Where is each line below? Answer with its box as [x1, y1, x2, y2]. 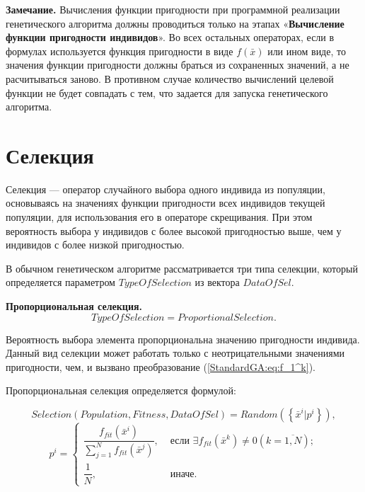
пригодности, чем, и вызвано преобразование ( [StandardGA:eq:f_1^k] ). [6, 359, 315, 374]
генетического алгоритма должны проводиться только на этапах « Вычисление [6, 16, 344, 30]
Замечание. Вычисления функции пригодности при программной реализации [6, 2, 340, 16]
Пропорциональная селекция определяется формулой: [6, 383, 236, 398]
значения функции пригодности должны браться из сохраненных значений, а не [6, 57, 349, 72]
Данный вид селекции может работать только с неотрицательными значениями [6, 345, 345, 360]
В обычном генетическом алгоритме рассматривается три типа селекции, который [6, 261, 358, 275]
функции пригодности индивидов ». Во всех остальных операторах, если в [6, 30, 335, 45]
